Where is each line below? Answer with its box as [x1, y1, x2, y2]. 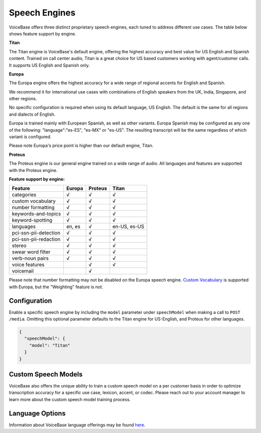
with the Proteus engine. [9, 167, 58, 173]
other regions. [9, 96, 37, 102]
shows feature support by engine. [9, 31, 76, 36]
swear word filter [12, 248, 51, 255]
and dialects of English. [9, 111, 56, 117]
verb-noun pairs [12, 255, 49, 262]
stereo [12, 242, 27, 249]
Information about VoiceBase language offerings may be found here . [9, 422, 145, 428]
